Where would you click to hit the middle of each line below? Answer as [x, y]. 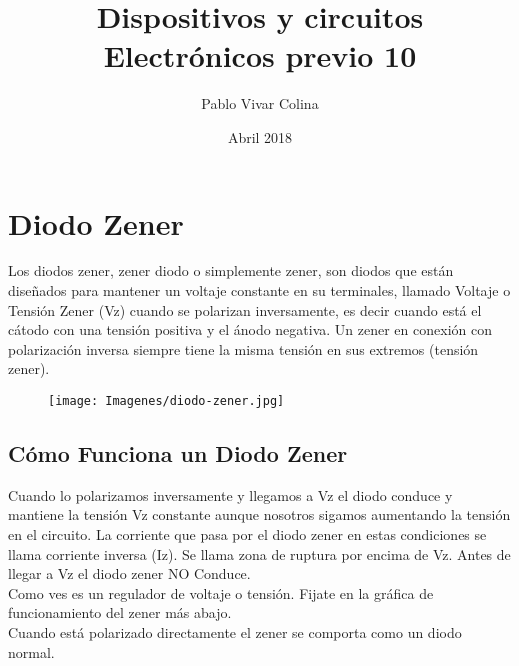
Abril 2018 [260, 136]
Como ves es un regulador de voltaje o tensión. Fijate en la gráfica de [221, 592]
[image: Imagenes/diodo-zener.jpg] [166, 401]
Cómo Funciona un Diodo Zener [178, 453]
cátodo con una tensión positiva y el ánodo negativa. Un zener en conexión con [250, 329]
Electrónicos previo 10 [260, 55]
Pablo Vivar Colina [260, 103]
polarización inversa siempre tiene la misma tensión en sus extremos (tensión [243, 348]
